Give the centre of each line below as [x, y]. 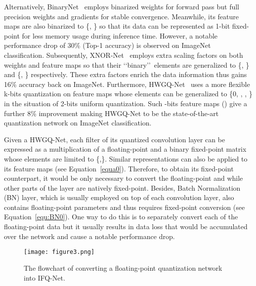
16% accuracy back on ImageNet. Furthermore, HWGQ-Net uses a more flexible [127, 84]
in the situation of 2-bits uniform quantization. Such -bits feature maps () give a [126, 103]
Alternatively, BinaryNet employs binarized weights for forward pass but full [122, 6]
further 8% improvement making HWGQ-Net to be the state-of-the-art [111, 113]
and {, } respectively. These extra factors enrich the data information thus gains [126, 74]
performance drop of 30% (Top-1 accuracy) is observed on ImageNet [107, 45]
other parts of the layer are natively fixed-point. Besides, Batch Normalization [122, 187]
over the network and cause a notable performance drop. [89, 236]
